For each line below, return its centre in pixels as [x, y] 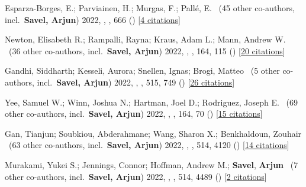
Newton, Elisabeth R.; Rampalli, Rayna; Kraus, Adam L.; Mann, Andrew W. [145, 39]
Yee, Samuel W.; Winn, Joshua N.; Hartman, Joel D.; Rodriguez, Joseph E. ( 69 [151, 102]
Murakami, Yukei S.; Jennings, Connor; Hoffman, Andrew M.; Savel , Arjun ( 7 [152, 164]
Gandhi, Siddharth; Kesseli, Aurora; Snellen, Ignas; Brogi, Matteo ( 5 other [142, 70]
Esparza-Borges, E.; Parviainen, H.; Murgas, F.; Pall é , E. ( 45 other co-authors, [150, 8]
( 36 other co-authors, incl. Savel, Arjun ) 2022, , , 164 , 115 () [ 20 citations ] [147, 50]
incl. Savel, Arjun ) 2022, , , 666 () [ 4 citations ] [93, 19]
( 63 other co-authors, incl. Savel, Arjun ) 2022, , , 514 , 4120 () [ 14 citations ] [149, 145]
